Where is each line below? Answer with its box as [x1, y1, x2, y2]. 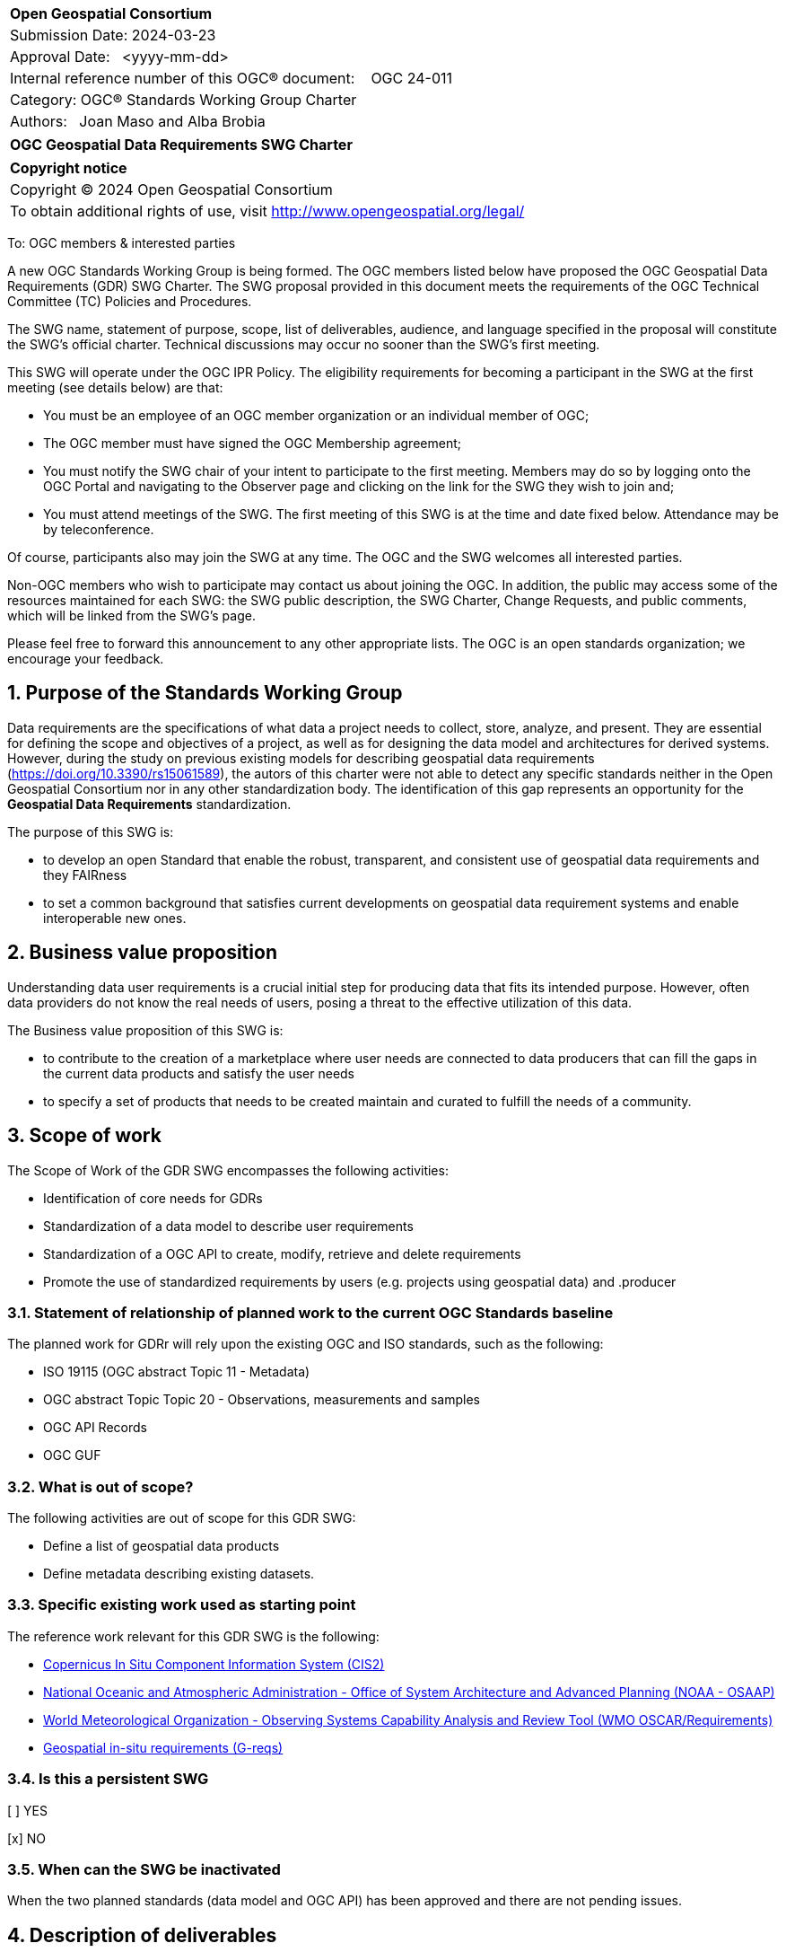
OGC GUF [43, 1447, 101, 1464]
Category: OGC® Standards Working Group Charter [10, 91, 357, 109]
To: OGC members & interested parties [7, 235, 236, 251]
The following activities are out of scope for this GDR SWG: [7, 1510, 356, 1526]
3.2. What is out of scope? [7, 1477, 194, 1496]
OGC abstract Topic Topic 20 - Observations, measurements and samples [43, 1392, 480, 1408]
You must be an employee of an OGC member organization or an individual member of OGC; [43, 408, 589, 423]
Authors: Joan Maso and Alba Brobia [10, 112, 266, 130]
